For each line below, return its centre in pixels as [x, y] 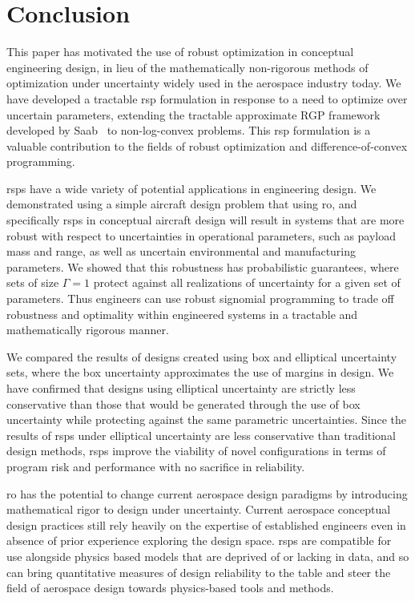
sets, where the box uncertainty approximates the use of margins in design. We [200, 372]
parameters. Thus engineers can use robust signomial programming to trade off [200, 298]
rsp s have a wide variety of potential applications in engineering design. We [191, 188]
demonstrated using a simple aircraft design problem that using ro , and [182, 204]
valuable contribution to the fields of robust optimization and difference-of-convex [207, 145]
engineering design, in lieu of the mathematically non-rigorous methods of [187, 67]
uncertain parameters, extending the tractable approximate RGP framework [193, 114]
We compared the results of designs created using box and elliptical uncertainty [202, 356]
